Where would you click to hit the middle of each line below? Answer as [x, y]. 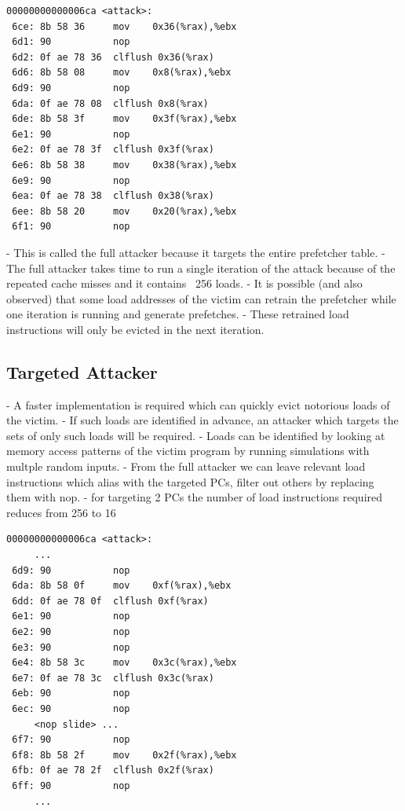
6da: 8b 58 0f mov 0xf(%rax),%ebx [122, 586]
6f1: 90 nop [71, 227]
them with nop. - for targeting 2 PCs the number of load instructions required [195, 497]
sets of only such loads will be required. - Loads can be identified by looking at [196, 435]
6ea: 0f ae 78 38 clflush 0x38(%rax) [113, 196]
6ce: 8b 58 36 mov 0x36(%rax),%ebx [124, 26]
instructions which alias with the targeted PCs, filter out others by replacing [190, 481]
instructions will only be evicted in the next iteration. [135, 329]
